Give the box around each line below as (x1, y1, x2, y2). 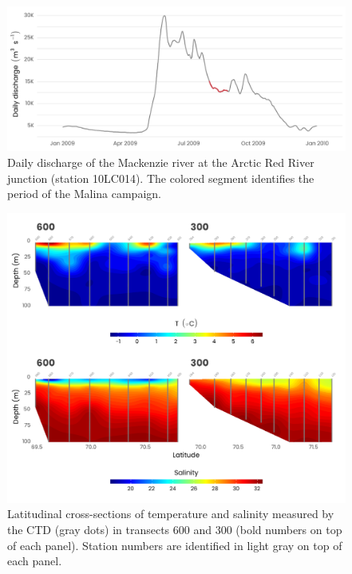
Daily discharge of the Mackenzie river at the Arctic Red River (7, 153, 314, 170)
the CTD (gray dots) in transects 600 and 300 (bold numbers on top (7, 521, 342, 538)
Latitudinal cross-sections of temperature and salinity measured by (7, 505, 334, 522)
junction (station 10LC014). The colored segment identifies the (7, 169, 314, 186)
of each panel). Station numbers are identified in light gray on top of (7, 536, 342, 553)
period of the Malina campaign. (7, 185, 161, 202)
